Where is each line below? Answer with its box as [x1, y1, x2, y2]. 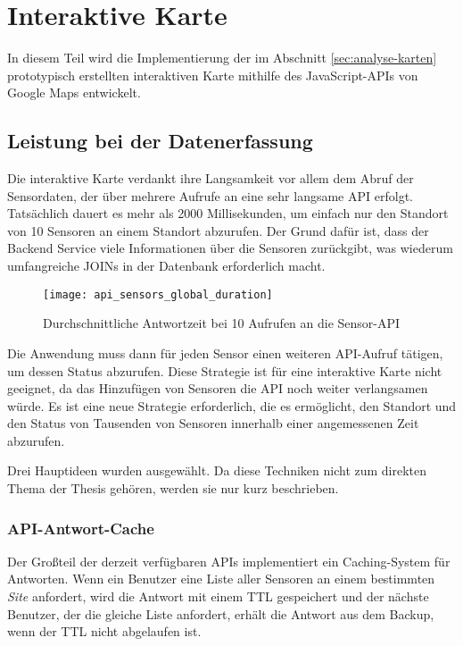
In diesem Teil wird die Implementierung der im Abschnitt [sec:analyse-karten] [7, 48, 437, 67]
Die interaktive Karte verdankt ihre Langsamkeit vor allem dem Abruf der [7, 169, 414, 188]
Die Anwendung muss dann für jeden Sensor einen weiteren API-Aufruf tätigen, [7, 343, 443, 362]
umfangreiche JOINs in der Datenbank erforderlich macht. [7, 256, 326, 275]
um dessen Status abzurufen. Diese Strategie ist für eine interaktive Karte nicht [7, 361, 442, 380]
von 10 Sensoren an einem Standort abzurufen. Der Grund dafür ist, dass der [7, 221, 429, 239]
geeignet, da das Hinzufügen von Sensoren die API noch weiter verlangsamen [7, 379, 428, 398]
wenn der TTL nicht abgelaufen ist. [7, 622, 202, 641]
